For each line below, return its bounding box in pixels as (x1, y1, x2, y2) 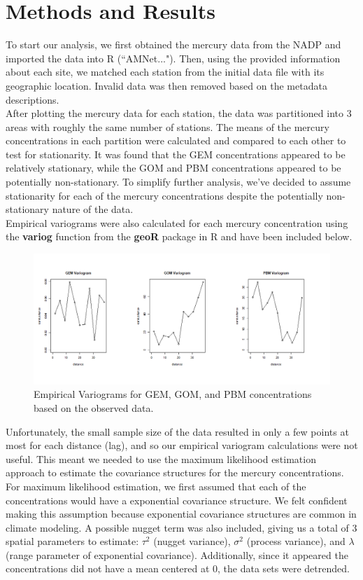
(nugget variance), (153, 534, 231, 548)
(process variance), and (246, 534, 346, 548)
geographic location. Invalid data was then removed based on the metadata (6, 78, 327, 92)
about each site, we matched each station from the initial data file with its (6, 64, 325, 79)
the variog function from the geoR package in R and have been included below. (6, 229, 353, 244)
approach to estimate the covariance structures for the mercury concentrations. (6, 465, 344, 480)
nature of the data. (52, 202, 134, 216)
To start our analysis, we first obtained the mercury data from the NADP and (6, 37, 341, 52)
